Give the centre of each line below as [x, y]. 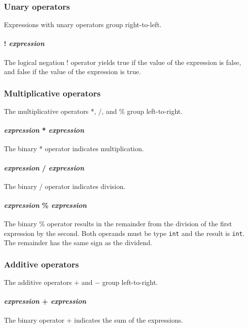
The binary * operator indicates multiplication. [74, 148]
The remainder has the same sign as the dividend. [78, 242]
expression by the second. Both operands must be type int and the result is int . [124, 233]
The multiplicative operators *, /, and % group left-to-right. [93, 111]
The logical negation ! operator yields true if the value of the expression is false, [123, 62]
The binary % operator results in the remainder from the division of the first [118, 224]
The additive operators [38, 282]
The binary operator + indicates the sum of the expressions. [94, 320]
